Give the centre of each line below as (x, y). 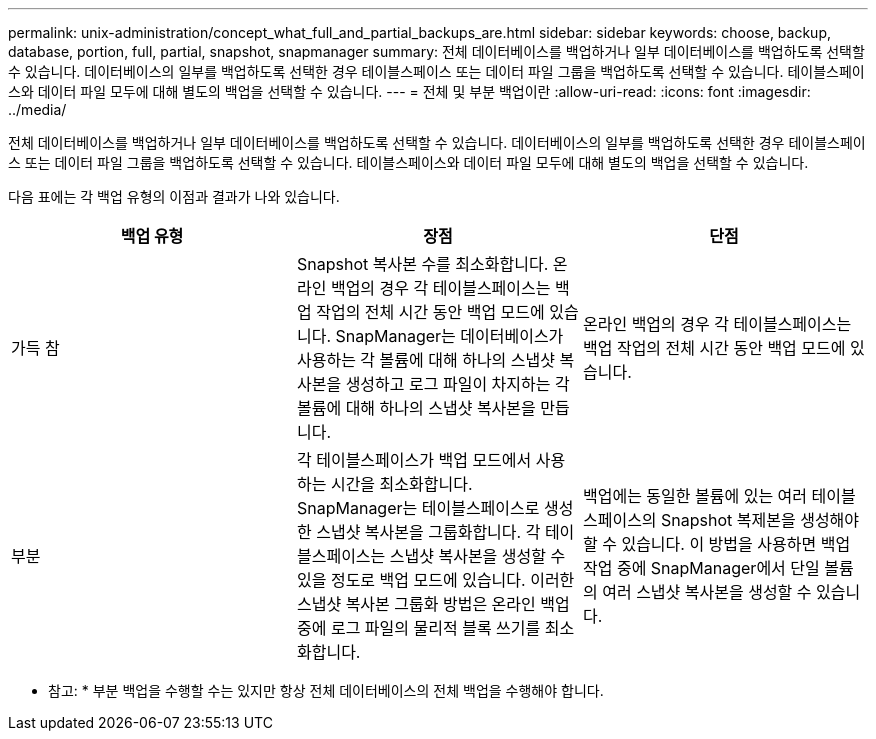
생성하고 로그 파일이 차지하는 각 (457, 384)
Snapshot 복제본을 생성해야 (760, 520)
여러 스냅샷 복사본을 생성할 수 (707, 592)
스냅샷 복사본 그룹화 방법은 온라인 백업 (433, 604)
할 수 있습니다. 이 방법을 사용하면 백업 (716, 544)
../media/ (37, 109)
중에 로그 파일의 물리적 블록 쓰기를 (418, 628)
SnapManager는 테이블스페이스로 (418, 508)
